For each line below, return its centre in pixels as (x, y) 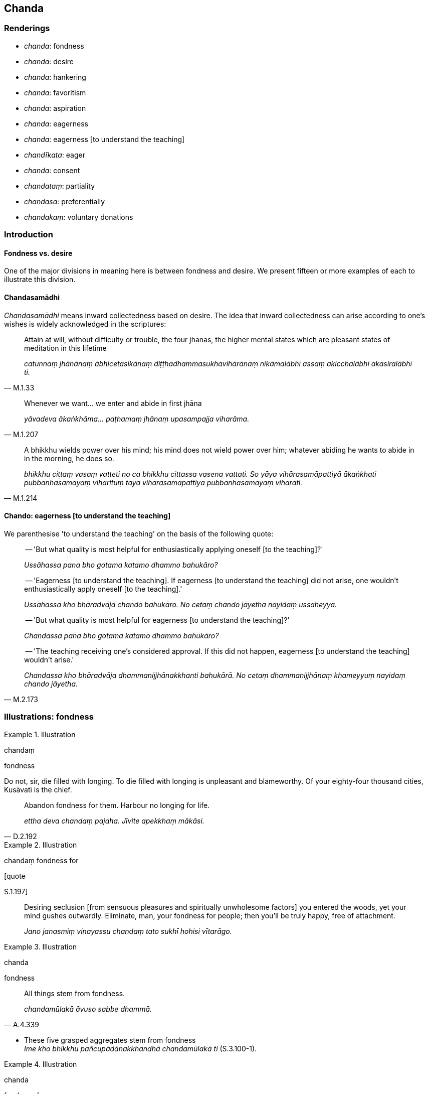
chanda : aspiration (55, 108)
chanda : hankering (55, 77)
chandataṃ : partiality (60, 186)
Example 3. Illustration (41, 946)
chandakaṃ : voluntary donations (79, 217)
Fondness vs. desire (38, 253)
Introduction (29, 235)
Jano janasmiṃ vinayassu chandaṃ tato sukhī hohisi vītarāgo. (128, 931)
